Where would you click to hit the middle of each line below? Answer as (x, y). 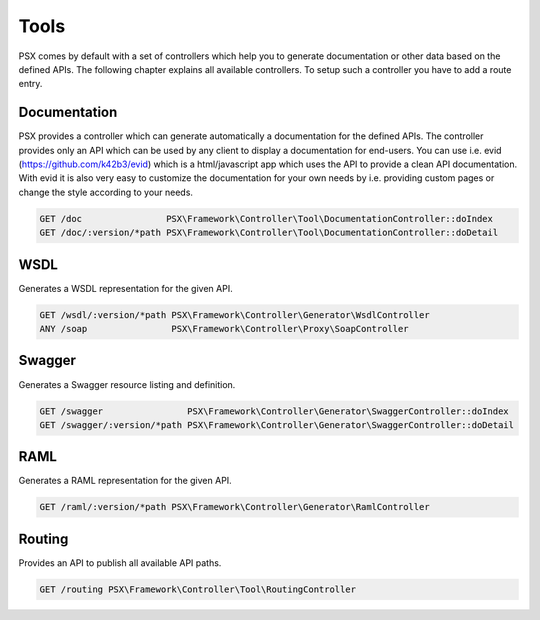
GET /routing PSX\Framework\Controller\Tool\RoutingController (198, 589)
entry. (30, 84)
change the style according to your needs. (106, 192)
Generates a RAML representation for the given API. (125, 481)
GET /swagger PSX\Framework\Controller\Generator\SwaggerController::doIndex (274, 411)
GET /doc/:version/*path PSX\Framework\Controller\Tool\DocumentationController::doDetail (269, 233)
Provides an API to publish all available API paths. (120, 562)
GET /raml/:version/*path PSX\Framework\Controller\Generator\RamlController (234, 507)
